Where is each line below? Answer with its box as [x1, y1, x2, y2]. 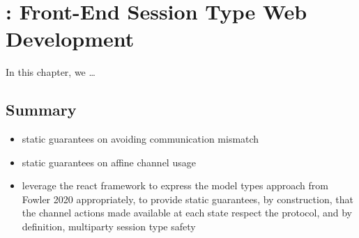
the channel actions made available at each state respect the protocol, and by [22, 205, 352, 220]
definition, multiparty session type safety [22, 219, 196, 234]
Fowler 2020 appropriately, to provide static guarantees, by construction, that [22, 191, 353, 206]
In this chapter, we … [6, 65, 96, 79]
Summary [6, 99, 77, 120]
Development [6, 24, 135, 53]
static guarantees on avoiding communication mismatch [22, 132, 259, 146]
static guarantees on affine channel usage [22, 154, 196, 169]
